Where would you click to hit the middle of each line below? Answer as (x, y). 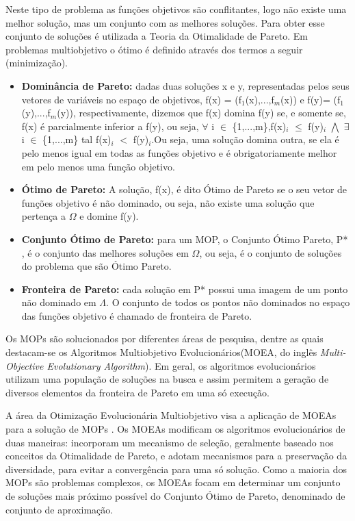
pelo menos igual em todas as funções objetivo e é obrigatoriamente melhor (179, 152)
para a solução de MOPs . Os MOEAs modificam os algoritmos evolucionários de (175, 429)
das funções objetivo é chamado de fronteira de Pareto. (137, 315)
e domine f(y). (109, 216)
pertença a (44, 216)
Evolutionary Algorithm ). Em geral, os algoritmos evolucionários (181, 365)
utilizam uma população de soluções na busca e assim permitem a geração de (167, 379)
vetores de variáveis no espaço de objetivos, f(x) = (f (131, 99)
